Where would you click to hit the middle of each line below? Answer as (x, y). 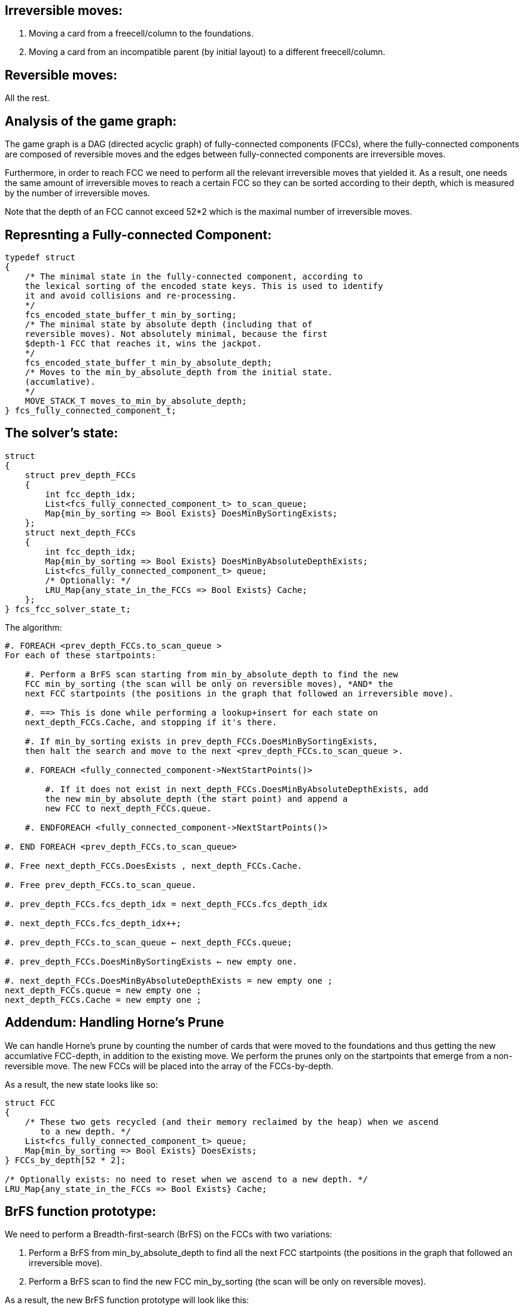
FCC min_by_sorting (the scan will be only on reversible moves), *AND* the (209, 684)
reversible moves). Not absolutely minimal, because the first (176, 334)
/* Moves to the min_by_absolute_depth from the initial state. (179, 372)
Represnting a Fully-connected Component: (138, 235)
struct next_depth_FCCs (80, 532)
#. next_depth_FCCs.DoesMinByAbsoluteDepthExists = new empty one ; (169, 980)
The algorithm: (33, 627)
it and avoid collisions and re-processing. (131, 295)
